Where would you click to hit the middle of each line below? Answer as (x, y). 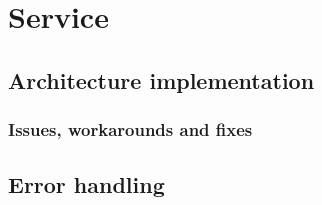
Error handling (86, 184)
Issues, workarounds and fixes (130, 129)
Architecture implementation (161, 79)
